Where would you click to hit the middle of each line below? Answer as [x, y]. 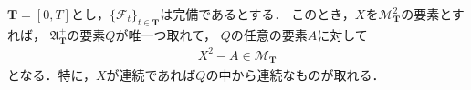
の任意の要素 [269, 34]
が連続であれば [151, 75]
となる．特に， [52, 75]
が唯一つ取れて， [166, 34]
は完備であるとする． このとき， [257, 14]
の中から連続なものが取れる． [295, 75]
